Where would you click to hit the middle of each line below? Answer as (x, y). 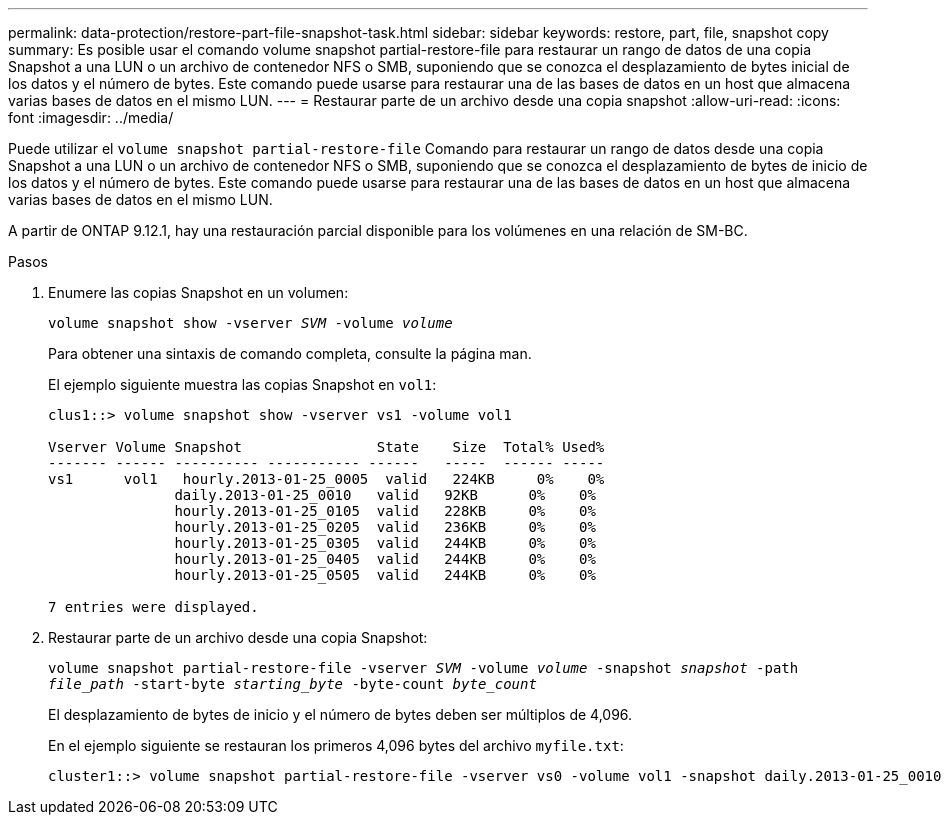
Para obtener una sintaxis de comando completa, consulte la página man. (290, 353)
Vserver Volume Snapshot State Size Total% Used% (326, 447)
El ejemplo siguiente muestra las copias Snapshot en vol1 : (242, 384)
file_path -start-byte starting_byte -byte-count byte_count (292, 684)
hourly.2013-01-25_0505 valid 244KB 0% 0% (385, 575)
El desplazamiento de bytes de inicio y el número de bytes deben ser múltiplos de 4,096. (340, 714)
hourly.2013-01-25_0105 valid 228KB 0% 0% (385, 511)
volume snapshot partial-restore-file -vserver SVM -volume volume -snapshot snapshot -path (423, 668)
